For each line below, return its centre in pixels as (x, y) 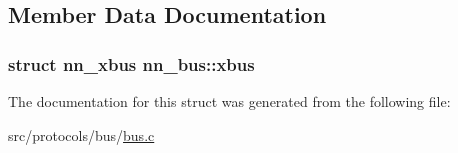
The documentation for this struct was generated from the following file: (229, 101)
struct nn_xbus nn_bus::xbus (131, 63)
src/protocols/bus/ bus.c (81, 134)
